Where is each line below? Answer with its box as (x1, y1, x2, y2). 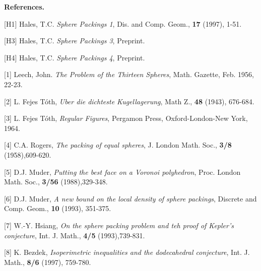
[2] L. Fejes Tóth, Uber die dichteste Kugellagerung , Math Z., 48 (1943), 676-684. (4, 96, 254, 106)
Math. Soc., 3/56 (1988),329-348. (4, 176, 108, 187)
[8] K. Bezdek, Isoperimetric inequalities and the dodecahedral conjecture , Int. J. (4, 247, 250, 257)
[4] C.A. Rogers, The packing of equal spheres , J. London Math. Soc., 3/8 (4, 140, 232, 150)
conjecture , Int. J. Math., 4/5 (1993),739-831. (4, 230, 145, 240)
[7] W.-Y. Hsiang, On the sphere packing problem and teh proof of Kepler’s (4, 220, 234, 230)
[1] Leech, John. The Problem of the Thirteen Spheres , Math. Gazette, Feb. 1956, (4, 69, 254, 80)
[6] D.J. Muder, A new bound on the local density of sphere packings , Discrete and (4, 193, 257, 204)
